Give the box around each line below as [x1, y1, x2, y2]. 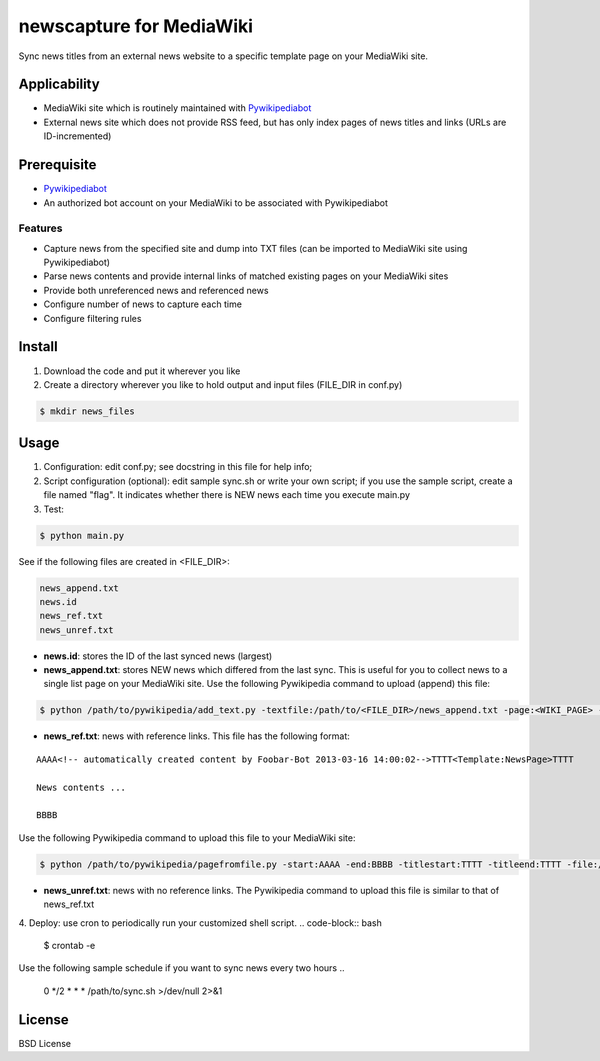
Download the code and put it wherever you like [43, 365, 241, 377]
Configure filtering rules [43, 312, 142, 324]
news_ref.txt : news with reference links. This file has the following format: [43, 730, 350, 742]
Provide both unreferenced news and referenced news [43, 284, 269, 296]
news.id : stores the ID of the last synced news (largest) [43, 650, 273, 662]
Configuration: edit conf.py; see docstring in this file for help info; [43, 461, 313, 473]
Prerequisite [18, 156, 97, 174]
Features [18, 221, 63, 235]
